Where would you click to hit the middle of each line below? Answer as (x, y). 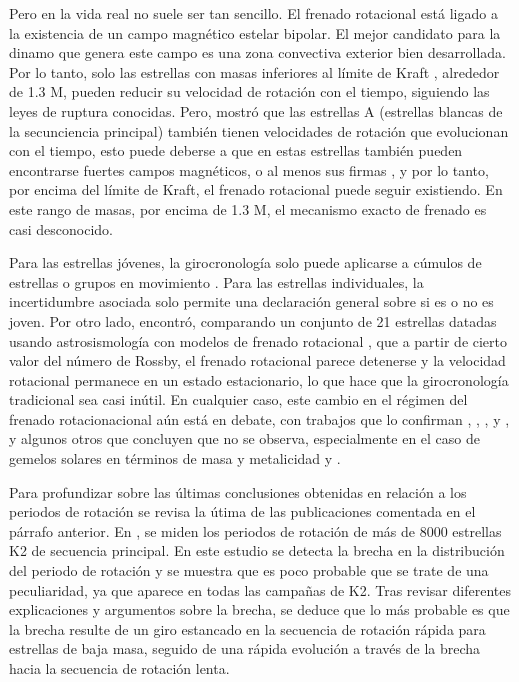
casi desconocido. (61, 228)
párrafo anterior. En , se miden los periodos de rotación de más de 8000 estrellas (255, 530)
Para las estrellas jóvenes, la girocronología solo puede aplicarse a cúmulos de (245, 262)
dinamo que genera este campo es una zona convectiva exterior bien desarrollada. (257, 52)
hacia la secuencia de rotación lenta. (119, 668)
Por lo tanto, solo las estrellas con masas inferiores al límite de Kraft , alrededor (254, 71)
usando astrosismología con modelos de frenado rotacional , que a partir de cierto (258, 340)
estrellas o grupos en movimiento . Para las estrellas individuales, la (216, 281)
